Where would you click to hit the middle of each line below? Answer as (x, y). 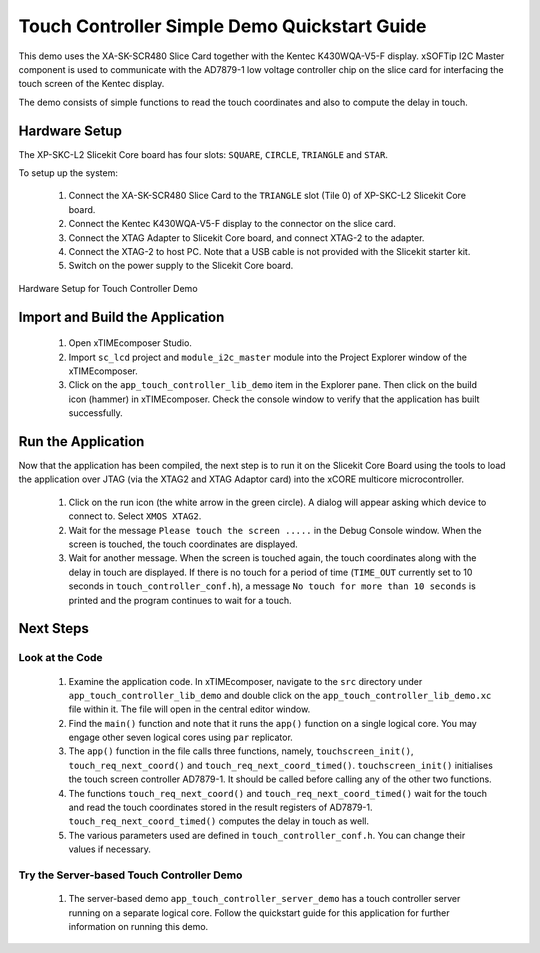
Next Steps (53, 628)
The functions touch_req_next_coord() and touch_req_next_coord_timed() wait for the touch (278, 793)
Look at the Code (61, 658)
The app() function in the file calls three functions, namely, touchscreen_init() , (241, 751)
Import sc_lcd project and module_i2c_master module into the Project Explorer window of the (267, 357)
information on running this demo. (138, 926)
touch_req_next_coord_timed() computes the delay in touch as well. (219, 821)
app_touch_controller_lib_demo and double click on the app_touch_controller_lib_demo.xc (280, 695)
